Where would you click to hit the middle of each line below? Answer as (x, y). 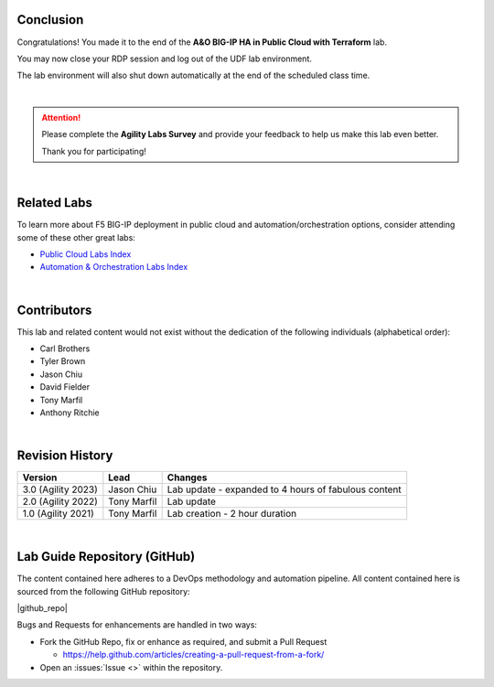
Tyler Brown (63, 361)
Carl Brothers (65, 349)
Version (40, 478)
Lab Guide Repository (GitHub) (106, 557)
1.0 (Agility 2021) (59, 514)
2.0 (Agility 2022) (60, 501)
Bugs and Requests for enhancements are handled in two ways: (137, 625)
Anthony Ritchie (70, 413)
